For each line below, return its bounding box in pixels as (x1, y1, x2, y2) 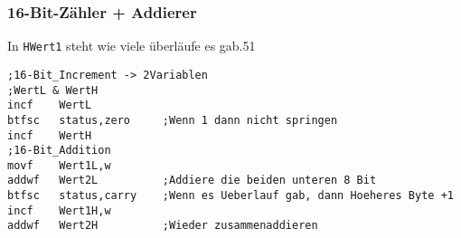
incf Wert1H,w (7, 204, 111, 217)
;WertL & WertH (7, 83, 99, 97)
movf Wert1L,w (7, 158, 111, 172)
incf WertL (7, 99, 92, 112)
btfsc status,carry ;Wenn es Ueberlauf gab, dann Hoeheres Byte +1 (7, 189, 454, 203)
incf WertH (7, 129, 92, 142)
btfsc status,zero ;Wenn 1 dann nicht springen (7, 113, 338, 127)
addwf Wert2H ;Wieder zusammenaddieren (7, 219, 318, 233)
